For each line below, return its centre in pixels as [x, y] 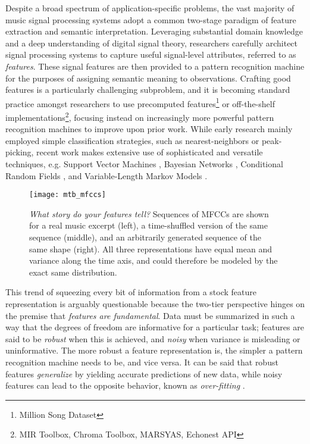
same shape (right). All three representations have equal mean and [151, 248]
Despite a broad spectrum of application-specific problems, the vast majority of [150, 8]
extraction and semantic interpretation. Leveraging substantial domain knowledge [154, 31]
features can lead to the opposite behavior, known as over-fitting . [125, 385]
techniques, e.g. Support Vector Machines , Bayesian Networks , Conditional [144, 164]
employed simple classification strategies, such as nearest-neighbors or [132, 140]
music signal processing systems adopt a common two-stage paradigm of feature [151, 19]
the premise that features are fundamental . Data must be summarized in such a [150, 315]
